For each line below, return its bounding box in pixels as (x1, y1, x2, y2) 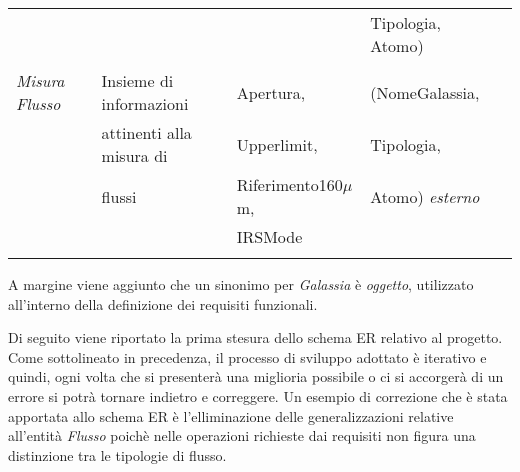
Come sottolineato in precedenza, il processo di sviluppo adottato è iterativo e (8, 346, 487, 367)
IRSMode (236, 225, 303, 248)
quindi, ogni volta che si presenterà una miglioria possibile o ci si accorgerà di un (8, 366, 504, 387)
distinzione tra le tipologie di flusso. (8, 444, 227, 465)
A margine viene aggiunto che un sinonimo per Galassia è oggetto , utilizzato (8, 274, 474, 294)
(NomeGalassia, (370, 80, 480, 104)
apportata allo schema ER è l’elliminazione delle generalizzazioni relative (8, 405, 454, 426)
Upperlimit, (236, 132, 318, 156)
